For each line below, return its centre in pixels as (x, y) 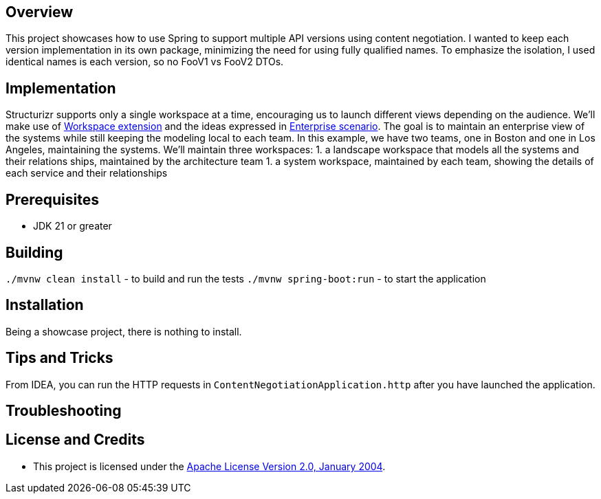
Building (34, 252)
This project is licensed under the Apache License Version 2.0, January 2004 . (209, 466)
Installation (45, 305)
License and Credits (75, 440)
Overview (40, 12)
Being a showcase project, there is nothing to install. (124, 331)
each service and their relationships (87, 173)
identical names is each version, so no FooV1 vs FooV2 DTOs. (145, 62)
